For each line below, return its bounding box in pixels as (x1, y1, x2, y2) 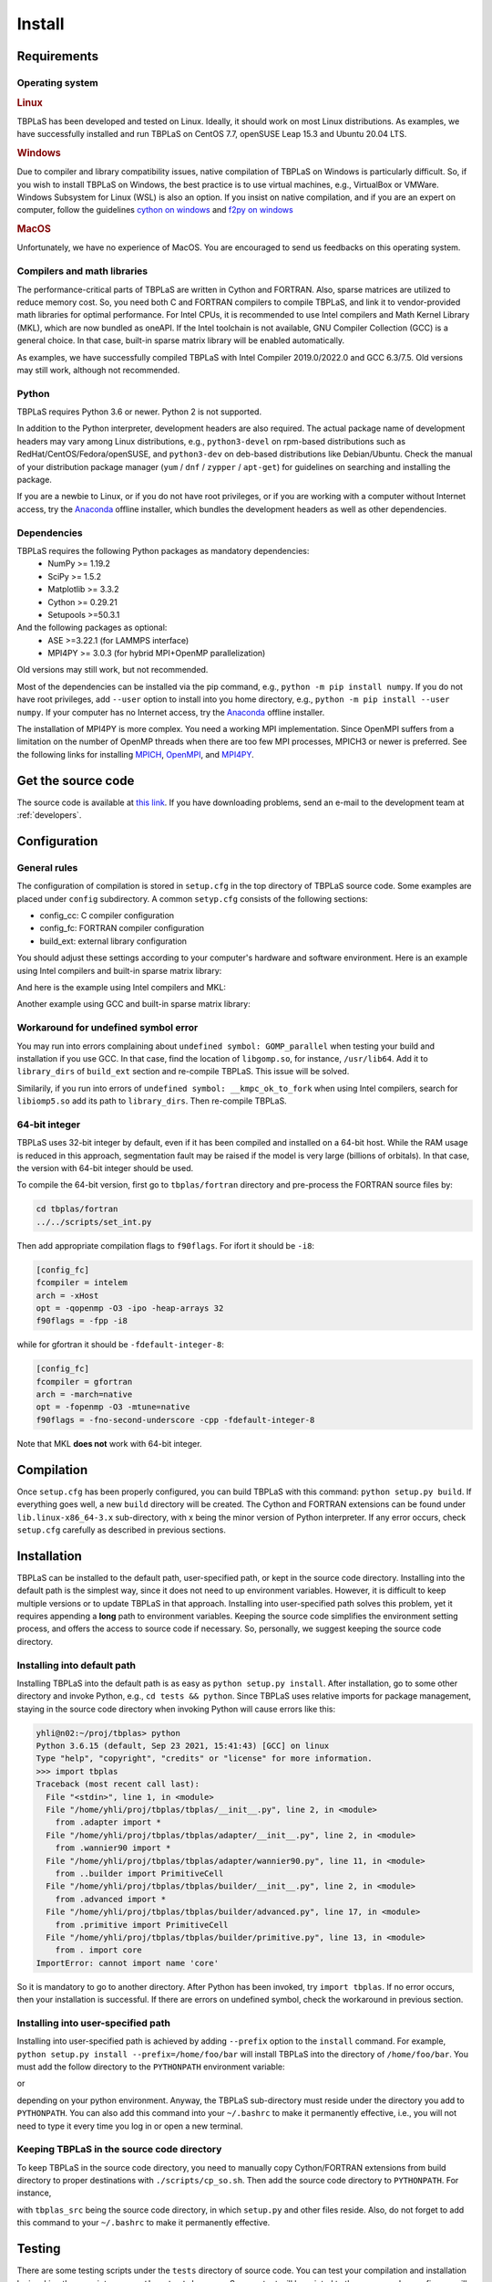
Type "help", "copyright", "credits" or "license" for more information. (36, 1753, 373, 1764)
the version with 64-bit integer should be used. (16, 1163, 194, 1173)
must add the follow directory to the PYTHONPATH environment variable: (16, 2061, 285, 2072)
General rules (16, 861, 78, 874)
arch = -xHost (36, 1290, 99, 1301)
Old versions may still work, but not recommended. (16, 665, 209, 675)
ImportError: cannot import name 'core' (36, 1958, 219, 1968)
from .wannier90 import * (55, 1843, 171, 1853)
